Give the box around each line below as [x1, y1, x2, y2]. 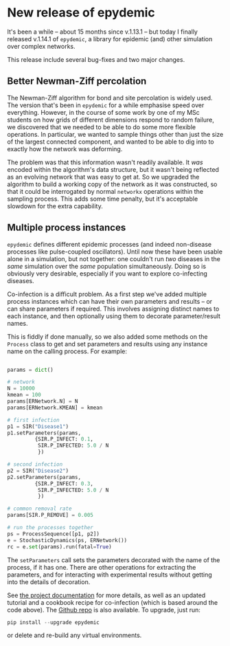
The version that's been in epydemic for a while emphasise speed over [7, 101, 205, 109]
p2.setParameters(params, [7, 474, 81, 480]
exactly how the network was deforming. [7, 144, 123, 153]
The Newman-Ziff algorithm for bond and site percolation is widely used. [7, 93, 213, 102]
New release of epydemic [7, 5, 156, 21]
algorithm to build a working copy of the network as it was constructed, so [7, 180, 218, 188]
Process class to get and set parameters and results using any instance [7, 339, 208, 348]
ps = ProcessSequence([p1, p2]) [7, 531, 100, 537]
